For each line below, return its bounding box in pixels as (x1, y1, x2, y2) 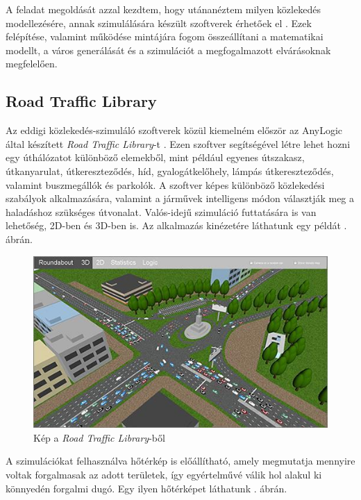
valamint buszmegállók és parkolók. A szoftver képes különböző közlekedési (6, 177, 325, 192)
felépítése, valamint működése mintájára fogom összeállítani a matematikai (6, 29, 324, 44)
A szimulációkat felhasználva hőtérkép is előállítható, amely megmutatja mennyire (6, 453, 355, 468)
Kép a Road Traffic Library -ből (33, 430, 165, 444)
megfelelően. (6, 56, 58, 71)
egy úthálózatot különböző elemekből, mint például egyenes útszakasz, (6, 150, 305, 165)
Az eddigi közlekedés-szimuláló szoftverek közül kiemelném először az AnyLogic (6, 123, 343, 137)
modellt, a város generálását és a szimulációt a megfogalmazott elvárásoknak (6, 42, 331, 57)
